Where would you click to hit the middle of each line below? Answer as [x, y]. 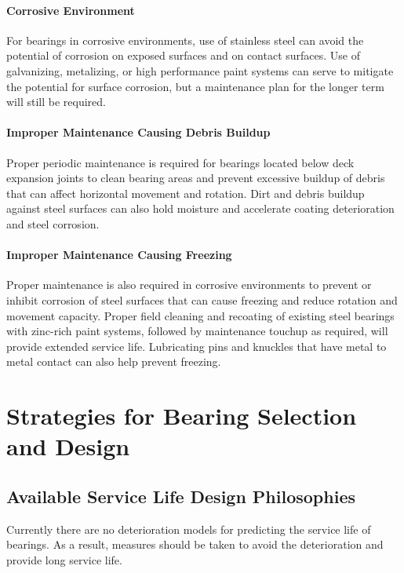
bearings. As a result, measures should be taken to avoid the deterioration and [195, 544]
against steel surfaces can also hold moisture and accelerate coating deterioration [200, 208]
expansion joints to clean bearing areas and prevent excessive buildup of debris [196, 178]
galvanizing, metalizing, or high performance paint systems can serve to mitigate [200, 70]
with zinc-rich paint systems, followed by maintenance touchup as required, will [197, 331]
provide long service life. [64, 559]
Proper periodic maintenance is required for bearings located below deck [180, 162]
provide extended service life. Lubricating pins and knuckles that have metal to [197, 346]
